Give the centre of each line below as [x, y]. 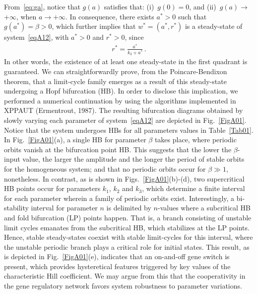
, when [26, 16]
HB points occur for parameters [52, 188]
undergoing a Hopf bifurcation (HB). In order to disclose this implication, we [121, 91]
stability [16, 208]
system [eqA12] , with [36, 37]
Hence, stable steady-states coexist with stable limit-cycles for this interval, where [128, 237]
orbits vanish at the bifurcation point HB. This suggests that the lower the [118, 149]
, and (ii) [203, 6]
